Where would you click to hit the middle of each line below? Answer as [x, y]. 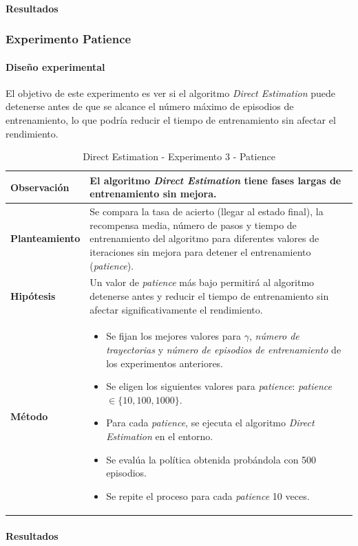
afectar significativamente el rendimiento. [176, 309]
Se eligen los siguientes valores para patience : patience [219, 386]
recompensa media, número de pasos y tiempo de [193, 225]
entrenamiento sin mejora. [153, 194]
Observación [40, 187]
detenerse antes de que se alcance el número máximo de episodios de [150, 106]
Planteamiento [45, 238]
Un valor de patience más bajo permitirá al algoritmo [202, 282]
